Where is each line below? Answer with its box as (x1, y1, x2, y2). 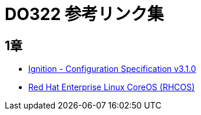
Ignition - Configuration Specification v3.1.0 (28, 64, 196, 74)
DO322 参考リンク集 (5, 4, 164, 24)
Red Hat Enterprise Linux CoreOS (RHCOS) (28, 82, 195, 93)
